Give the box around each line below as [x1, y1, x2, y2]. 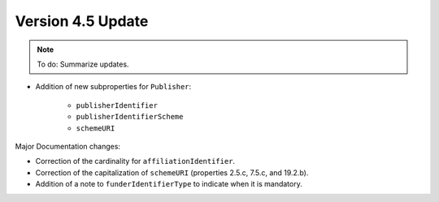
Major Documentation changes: [15, 141, 121, 151]
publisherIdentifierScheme [76, 112, 184, 122]
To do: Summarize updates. [37, 59, 129, 69]
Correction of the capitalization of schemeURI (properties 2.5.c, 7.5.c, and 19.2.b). [35, 167, 309, 178]
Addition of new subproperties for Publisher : [35, 82, 192, 92]
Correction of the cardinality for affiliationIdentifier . [35, 157, 236, 166]
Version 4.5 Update [15, 12, 149, 30]
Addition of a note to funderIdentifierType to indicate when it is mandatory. [35, 179, 302, 189]
